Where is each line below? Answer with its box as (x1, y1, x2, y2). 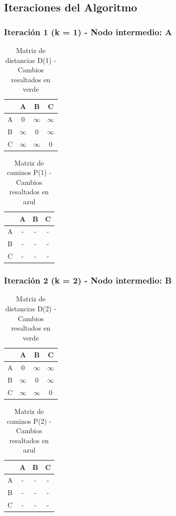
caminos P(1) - (6, 167, 52, 177)
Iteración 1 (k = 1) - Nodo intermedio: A (4, 25, 172, 38)
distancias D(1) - (5, 55, 56, 65)
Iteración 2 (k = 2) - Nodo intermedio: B (4, 274, 172, 287)
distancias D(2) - (5, 303, 56, 313)
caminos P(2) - (6, 415, 52, 426)
